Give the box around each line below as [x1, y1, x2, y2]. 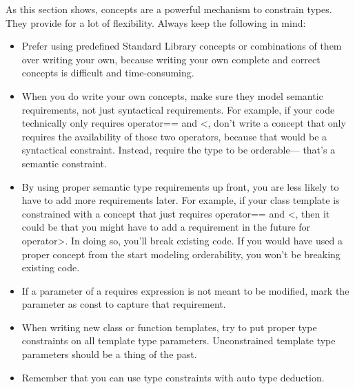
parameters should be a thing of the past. [21, 347, 197, 361]
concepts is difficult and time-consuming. [21, 65, 194, 80]
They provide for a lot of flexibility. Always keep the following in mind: [6, 15, 306, 30]
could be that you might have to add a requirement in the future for [21, 220, 311, 234]
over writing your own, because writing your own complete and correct [21, 52, 321, 66]
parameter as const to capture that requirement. [21, 297, 226, 311]
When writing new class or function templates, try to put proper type [21, 319, 317, 334]
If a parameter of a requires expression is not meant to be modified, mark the [21, 283, 349, 297]
